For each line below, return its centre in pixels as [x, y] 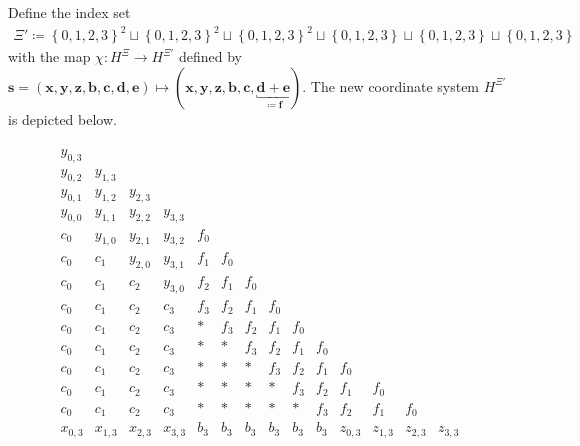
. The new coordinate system [391, 85]
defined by [210, 56]
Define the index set [69, 12]
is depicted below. [62, 118]
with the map [49, 56]
